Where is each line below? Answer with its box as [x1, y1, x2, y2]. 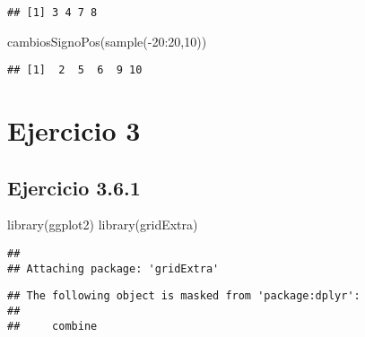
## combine [7, 319, 98, 333]
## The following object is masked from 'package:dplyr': [7, 289, 361, 303]
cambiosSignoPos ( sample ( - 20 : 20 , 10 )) [7, 31, 207, 50]
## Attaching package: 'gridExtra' [7, 262, 220, 275]
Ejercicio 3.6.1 [7, 173, 141, 201]
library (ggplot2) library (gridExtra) [7, 215, 198, 234]
